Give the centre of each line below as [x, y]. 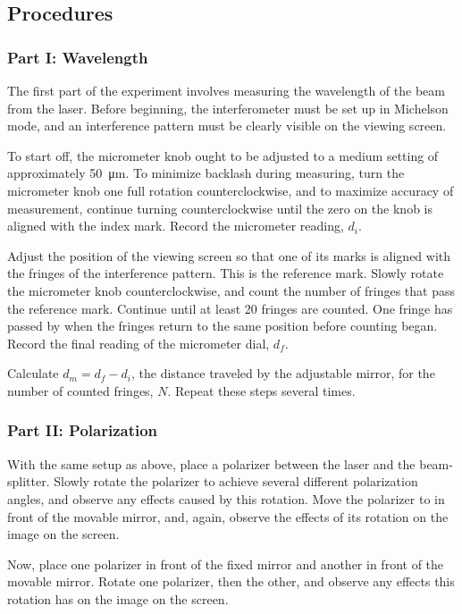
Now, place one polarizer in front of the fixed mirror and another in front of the [226, 564]
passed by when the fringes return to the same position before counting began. [223, 326]
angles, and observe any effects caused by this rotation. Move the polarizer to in [226, 498]
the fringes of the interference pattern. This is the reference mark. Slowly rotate [226, 273]
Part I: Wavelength [78, 57]
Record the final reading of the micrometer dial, [139, 343]
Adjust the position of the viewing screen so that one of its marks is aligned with [229, 255]
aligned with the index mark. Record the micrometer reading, [176, 226]
